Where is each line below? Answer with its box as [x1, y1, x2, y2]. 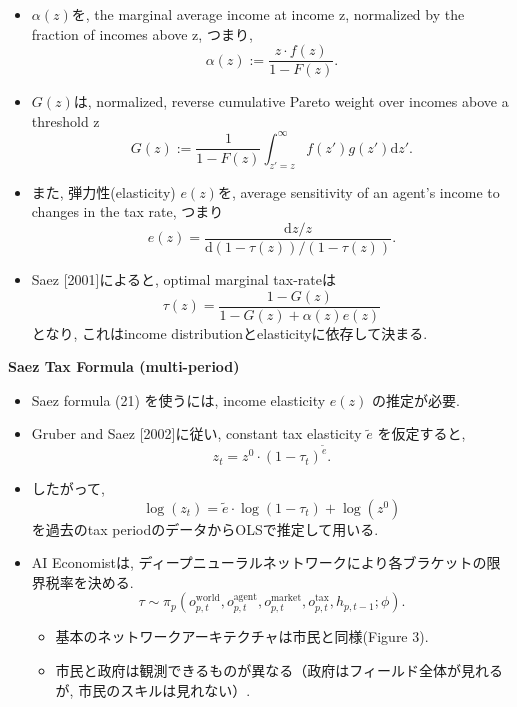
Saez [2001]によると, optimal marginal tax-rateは [31, 268, 336, 289]
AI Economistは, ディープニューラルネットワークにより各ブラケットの [31, 552, 487, 573]
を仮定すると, [377, 423, 466, 444]
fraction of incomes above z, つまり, [31, 23, 253, 44]
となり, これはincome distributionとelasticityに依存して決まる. [31, 322, 428, 343]
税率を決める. [45, 571, 134, 592]
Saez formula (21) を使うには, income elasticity [31, 389, 326, 410]
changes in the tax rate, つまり [31, 201, 224, 222]
